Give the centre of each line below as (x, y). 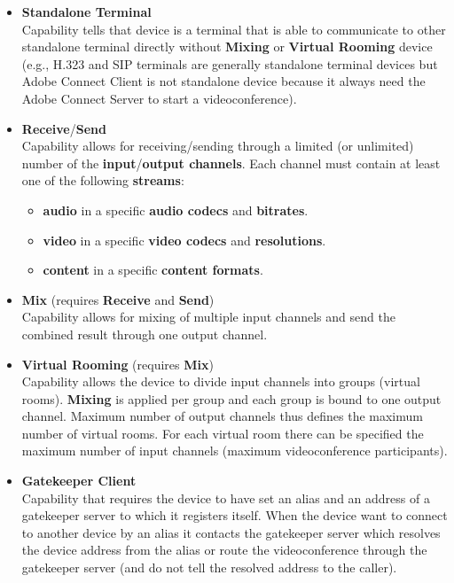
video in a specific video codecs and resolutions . (184, 240)
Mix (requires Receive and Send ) (118, 299)
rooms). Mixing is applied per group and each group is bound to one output (231, 398)
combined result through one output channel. (145, 334)
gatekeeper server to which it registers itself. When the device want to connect (235, 515)
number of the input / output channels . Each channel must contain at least (231, 163)
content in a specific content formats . (153, 270)
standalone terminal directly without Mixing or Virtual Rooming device (227, 47)
